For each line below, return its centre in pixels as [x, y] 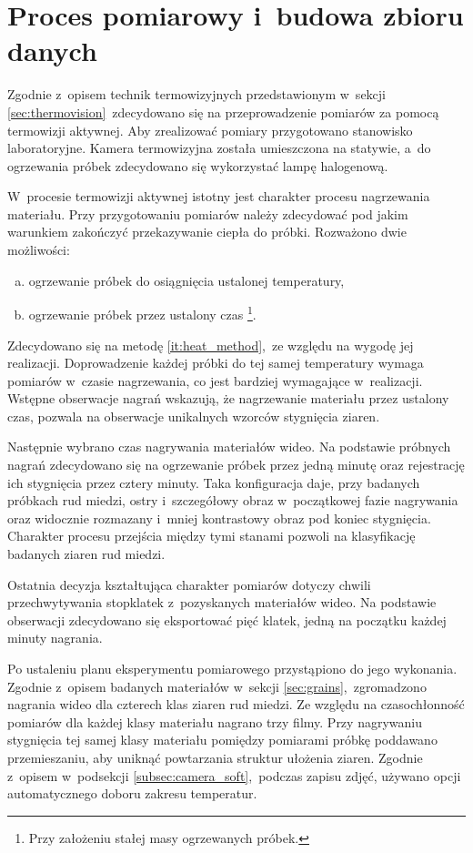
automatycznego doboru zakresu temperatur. [132, 793]
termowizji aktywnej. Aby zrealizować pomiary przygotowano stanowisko [210, 130]
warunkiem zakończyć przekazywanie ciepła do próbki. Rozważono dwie [207, 232]
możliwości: [39, 250]
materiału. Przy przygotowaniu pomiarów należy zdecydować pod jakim [208, 213]
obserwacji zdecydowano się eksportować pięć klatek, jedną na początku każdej [227, 619]
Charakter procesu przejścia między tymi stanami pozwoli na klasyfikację [211, 536]
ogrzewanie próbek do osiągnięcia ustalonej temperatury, [186, 280]
